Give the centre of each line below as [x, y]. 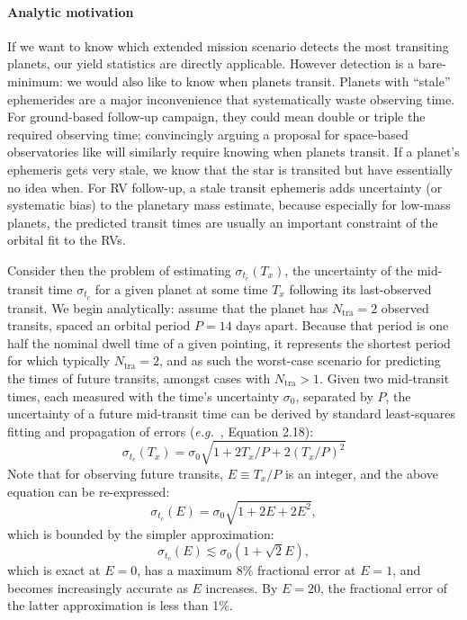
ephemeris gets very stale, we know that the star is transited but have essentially [230, 169]
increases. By [242, 587]
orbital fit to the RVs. [67, 240]
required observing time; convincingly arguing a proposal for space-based [208, 134]
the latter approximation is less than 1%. [120, 605]
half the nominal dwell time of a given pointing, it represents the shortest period [229, 342]
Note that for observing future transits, [115, 473]
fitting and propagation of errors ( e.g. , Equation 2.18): [161, 431]
